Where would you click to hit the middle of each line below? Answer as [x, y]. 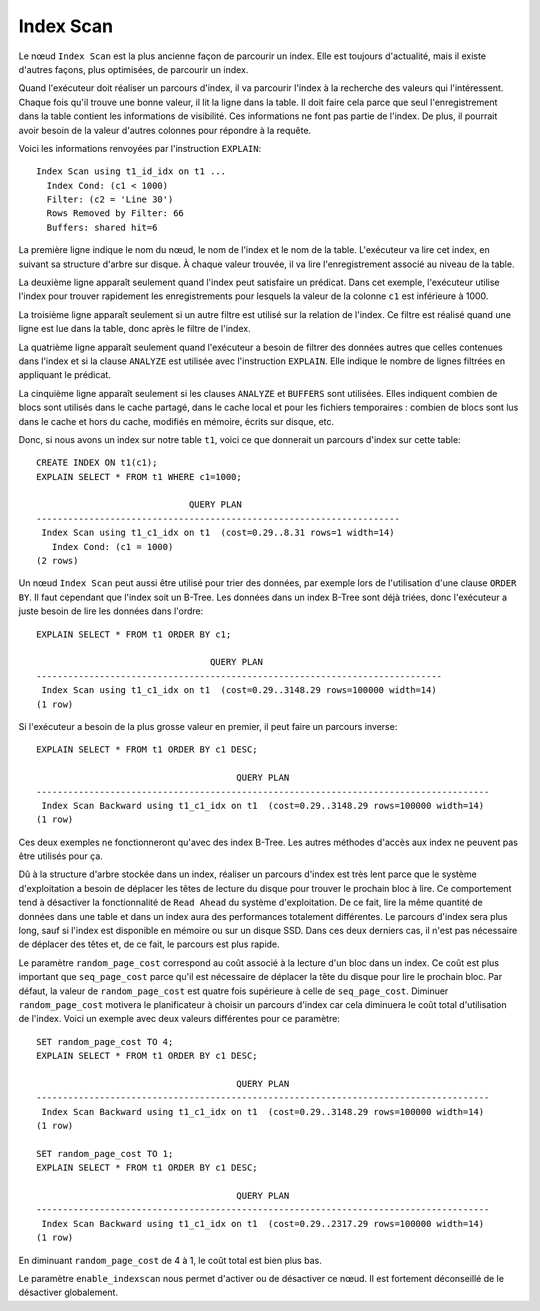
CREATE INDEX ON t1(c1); [97, 463]
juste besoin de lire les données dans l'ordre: [111, 611]
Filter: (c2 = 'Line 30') [110, 199]
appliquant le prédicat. [65, 375]
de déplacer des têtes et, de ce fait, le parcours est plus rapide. [149, 944]
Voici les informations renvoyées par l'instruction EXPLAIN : [140, 148]
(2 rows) [57, 561]
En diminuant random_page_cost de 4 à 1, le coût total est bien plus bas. [170, 1260]
